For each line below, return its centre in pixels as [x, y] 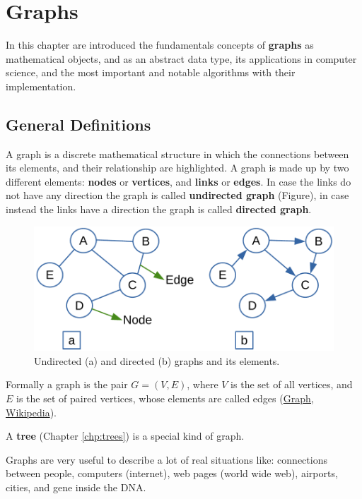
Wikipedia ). [31, 412]
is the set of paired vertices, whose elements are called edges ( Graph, [165, 398]
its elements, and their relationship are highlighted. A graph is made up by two [177, 168]
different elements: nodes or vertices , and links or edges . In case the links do [179, 181]
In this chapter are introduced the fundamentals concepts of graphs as [160, 45]
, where [203, 384]
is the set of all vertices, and [292, 384]
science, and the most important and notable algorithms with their [151, 72]
